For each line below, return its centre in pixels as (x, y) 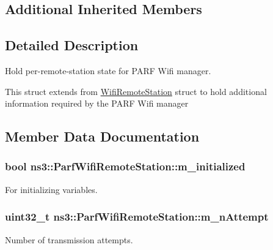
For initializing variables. (51, 189)
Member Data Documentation (102, 136)
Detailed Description (72, 45)
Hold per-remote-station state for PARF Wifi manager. (108, 70)
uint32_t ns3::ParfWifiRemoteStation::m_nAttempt (137, 217)
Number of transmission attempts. (69, 239)
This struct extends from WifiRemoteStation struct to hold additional (136, 91)
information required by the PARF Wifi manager (97, 103)
